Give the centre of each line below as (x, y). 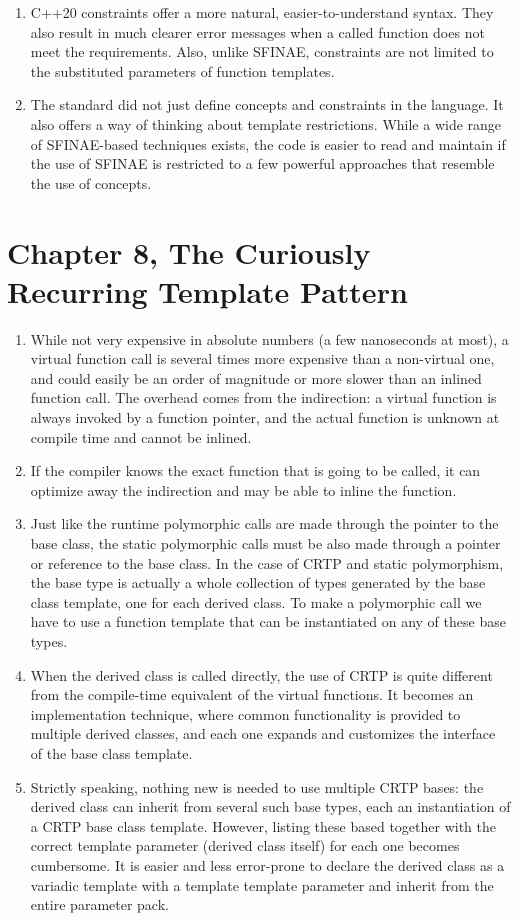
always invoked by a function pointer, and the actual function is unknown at (265, 417)
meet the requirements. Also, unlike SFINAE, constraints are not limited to (262, 51)
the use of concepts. (91, 182)
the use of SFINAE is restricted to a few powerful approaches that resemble (262, 163)
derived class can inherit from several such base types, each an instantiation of (270, 806)
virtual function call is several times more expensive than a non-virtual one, (262, 358)
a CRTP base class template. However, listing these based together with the (263, 825)
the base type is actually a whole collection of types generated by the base (258, 582)
